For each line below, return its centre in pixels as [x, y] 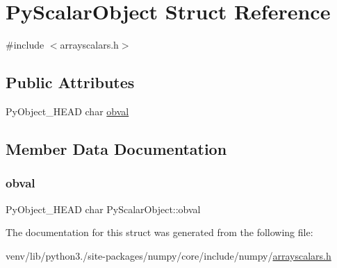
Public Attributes [70, 82]
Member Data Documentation [116, 148]
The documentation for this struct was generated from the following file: [159, 232]
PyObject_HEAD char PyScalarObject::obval [103, 209]
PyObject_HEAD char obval [67, 111]
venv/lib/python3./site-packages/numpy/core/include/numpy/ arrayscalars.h [168, 255]
